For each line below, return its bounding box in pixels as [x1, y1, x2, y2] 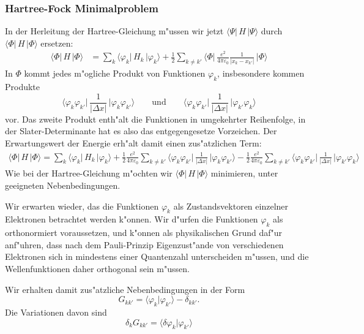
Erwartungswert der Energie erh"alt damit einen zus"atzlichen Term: [5, 136, 262, 149]
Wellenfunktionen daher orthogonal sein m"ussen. [5, 262, 190, 275]
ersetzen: [40, 36, 73, 49]
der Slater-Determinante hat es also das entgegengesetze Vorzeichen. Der [5, 124, 277, 137]
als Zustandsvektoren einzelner [173, 199, 289, 212]
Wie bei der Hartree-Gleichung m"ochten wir [5, 167, 173, 180]
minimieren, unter [210, 167, 278, 180]
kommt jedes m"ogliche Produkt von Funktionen [24, 67, 206, 80]
